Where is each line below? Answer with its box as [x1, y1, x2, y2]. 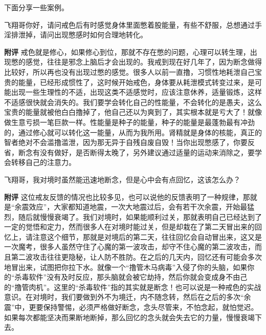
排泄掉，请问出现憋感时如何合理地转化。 [11, 29, 147, 40]
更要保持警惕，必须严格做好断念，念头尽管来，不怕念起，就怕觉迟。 [29, 302, 258, 312]
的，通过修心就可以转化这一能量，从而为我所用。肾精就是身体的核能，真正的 [4, 127, 262, 137]
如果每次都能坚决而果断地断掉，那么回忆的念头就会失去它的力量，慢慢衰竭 [4, 311, 255, 322]
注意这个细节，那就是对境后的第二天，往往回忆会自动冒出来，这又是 [32, 231, 262, 242]
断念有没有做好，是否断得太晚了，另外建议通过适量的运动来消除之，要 [18, 146, 255, 157]
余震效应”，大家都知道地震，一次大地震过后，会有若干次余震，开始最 [14, 201, 248, 212]
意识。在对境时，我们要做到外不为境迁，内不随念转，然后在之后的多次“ [4, 291, 244, 302]
